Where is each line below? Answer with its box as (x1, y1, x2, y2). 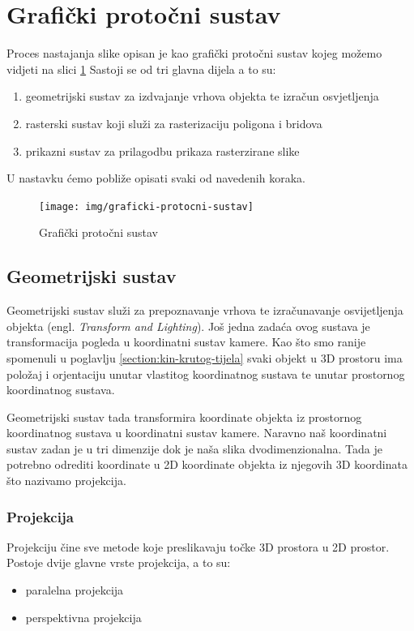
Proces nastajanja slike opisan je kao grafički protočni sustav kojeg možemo (6, 45, 382, 62)
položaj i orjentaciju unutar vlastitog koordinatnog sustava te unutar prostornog (6, 365, 405, 382)
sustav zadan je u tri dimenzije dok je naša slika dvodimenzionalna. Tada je (6, 440, 382, 457)
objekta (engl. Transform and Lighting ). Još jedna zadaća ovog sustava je (6, 317, 370, 334)
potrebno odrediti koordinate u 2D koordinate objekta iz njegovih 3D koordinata (6, 456, 408, 473)
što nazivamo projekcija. (6, 472, 126, 489)
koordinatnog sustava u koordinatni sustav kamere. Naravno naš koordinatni (6, 424, 387, 441)
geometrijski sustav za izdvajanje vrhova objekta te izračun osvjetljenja (25, 88, 379, 105)
